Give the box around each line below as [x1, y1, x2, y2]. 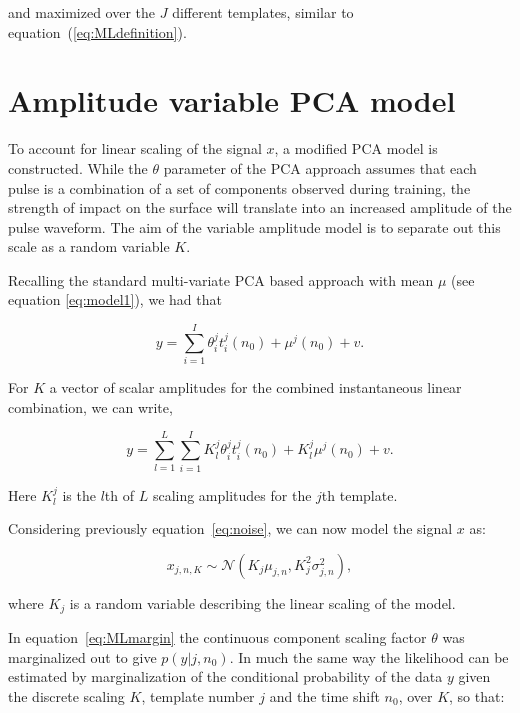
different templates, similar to [172, 2, 354, 22]
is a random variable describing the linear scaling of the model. [69, 592, 456, 613]
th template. [321, 484, 398, 505]
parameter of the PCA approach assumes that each [163, 157, 477, 178]
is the [62, 484, 96, 505]
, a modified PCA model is [274, 138, 438, 159]
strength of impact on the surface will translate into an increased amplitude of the [8, 197, 512, 218]
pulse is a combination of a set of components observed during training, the [8, 177, 471, 198]
